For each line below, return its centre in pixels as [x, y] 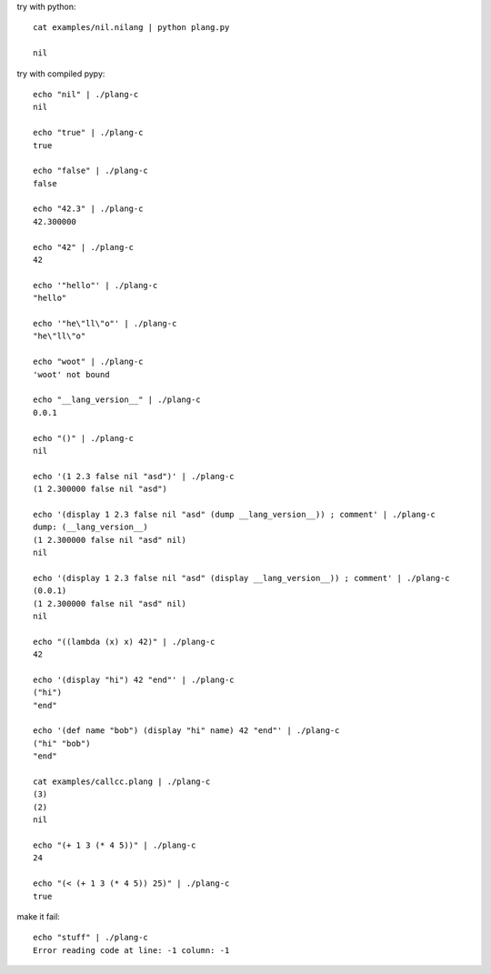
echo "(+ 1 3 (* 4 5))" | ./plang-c [115, 845]
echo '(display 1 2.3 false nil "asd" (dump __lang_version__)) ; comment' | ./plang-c [235, 514]
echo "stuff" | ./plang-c [91, 938]
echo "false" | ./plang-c [91, 171]
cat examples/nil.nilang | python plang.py [131, 28]
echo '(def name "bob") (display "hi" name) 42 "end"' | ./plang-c [186, 731]
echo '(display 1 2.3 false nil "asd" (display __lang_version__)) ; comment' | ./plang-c [241, 578]
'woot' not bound [71, 374]
